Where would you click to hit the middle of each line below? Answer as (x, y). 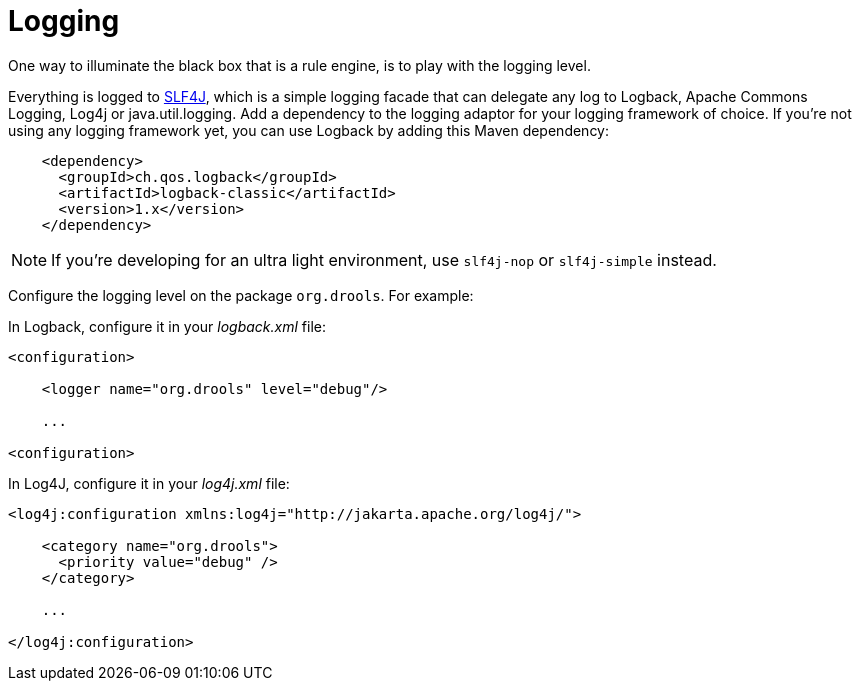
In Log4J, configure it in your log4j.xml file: (149, 483)
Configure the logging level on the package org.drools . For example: (241, 295)
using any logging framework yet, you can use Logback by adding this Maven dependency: (309, 130)
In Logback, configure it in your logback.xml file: (167, 326)
